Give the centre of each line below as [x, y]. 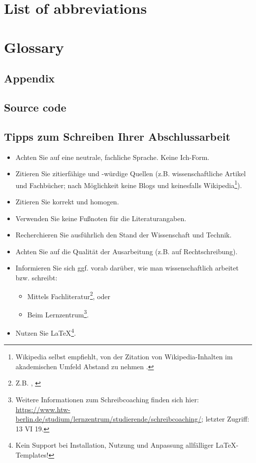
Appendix [30, 78]
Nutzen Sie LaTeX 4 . [46, 332]
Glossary [34, 47]
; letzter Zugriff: [225, 419]
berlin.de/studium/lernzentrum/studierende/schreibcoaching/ [109, 419]
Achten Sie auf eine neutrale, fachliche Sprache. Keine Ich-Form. [112, 157]
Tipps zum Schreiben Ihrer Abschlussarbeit [117, 136]
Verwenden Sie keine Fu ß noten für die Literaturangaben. [101, 218]
